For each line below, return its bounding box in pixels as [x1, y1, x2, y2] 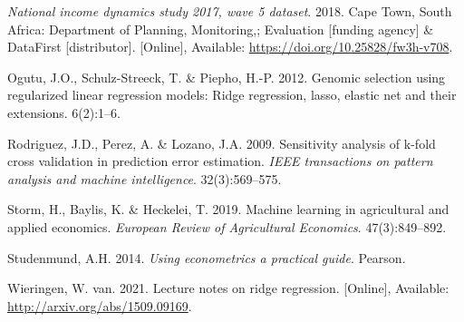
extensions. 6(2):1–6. [7, 102, 121, 122]
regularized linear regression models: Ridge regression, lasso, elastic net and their [7, 85, 457, 104]
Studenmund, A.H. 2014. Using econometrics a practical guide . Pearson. [7, 248, 406, 267]
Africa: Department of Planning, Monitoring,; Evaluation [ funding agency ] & [7, 19, 434, 38]
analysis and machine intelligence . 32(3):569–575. [7, 169, 282, 188]
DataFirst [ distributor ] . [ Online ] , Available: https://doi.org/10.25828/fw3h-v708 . [7, 37, 453, 56]
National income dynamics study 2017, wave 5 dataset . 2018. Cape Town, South [7, 2, 452, 20]
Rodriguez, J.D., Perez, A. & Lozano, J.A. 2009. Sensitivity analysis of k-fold [7, 133, 436, 152]
